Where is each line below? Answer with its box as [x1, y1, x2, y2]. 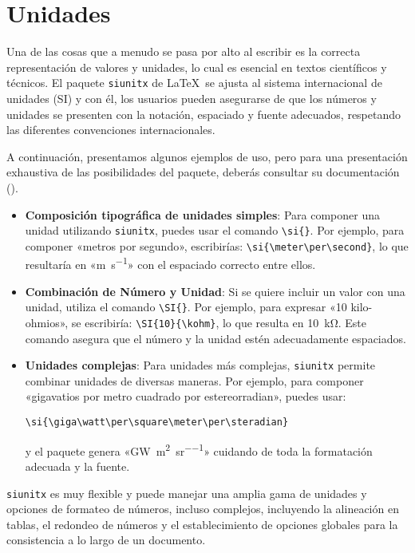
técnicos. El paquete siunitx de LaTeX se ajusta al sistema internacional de [6, 74, 382, 91]
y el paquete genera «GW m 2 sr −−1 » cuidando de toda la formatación [25, 440, 373, 459]
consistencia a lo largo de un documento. [6, 531, 206, 548]
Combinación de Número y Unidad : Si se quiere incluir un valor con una [25, 282, 405, 299]
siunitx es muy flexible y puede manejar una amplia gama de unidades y [6, 484, 367, 501]
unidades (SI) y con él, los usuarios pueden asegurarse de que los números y [6, 89, 377, 106]
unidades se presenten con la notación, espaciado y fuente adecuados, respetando [6, 105, 401, 122]
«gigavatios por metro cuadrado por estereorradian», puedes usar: [25, 388, 346, 405]
